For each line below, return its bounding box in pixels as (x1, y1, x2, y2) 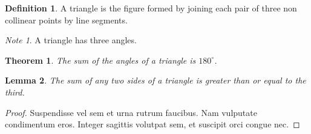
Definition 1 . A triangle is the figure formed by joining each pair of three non (5, 2, 297, 14)
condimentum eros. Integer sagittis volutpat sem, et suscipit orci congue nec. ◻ (5, 118, 300, 130)
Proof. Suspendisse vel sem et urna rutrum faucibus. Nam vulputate (5, 106, 257, 118)
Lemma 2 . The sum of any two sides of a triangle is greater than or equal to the (5, 74, 306, 87)
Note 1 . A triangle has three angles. (5, 34, 137, 46)
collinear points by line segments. (5, 13, 128, 26)
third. (5, 85, 25, 98)
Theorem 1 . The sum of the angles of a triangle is (5, 53, 196, 66)
